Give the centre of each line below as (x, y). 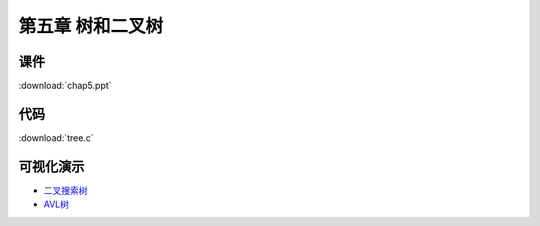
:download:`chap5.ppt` (65, 86)
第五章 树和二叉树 (91, 26)
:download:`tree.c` (56, 137)
